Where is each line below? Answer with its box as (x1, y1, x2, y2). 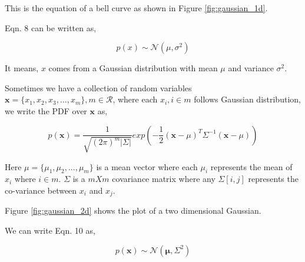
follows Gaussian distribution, (194, 93, 301, 105)
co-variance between (5, 184, 77, 196)
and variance (228, 62, 274, 74)
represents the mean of (210, 160, 293, 173)
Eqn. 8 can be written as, (5, 21, 97, 34)
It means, (5, 62, 39, 74)
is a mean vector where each (96, 160, 198, 173)
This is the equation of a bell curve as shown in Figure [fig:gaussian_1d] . (5, 2, 268, 14)
